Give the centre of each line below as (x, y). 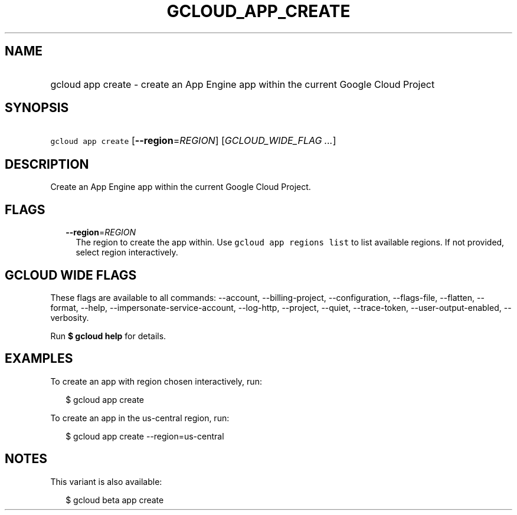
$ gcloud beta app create (115, 500)
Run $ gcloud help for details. (108, 336)
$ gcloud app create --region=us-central (145, 436)
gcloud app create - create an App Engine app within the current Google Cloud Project (243, 84)
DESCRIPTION (47, 164)
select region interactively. (127, 252)
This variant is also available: (106, 481)
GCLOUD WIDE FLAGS (71, 275)
